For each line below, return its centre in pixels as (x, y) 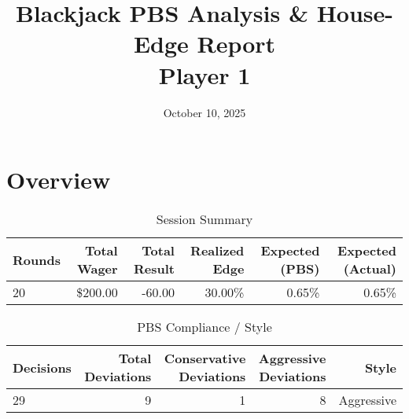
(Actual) (370, 269)
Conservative (205, 358)
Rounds (37, 259)
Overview (59, 180)
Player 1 (204, 74)
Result (154, 269)
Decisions (42, 367)
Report (236, 44)
